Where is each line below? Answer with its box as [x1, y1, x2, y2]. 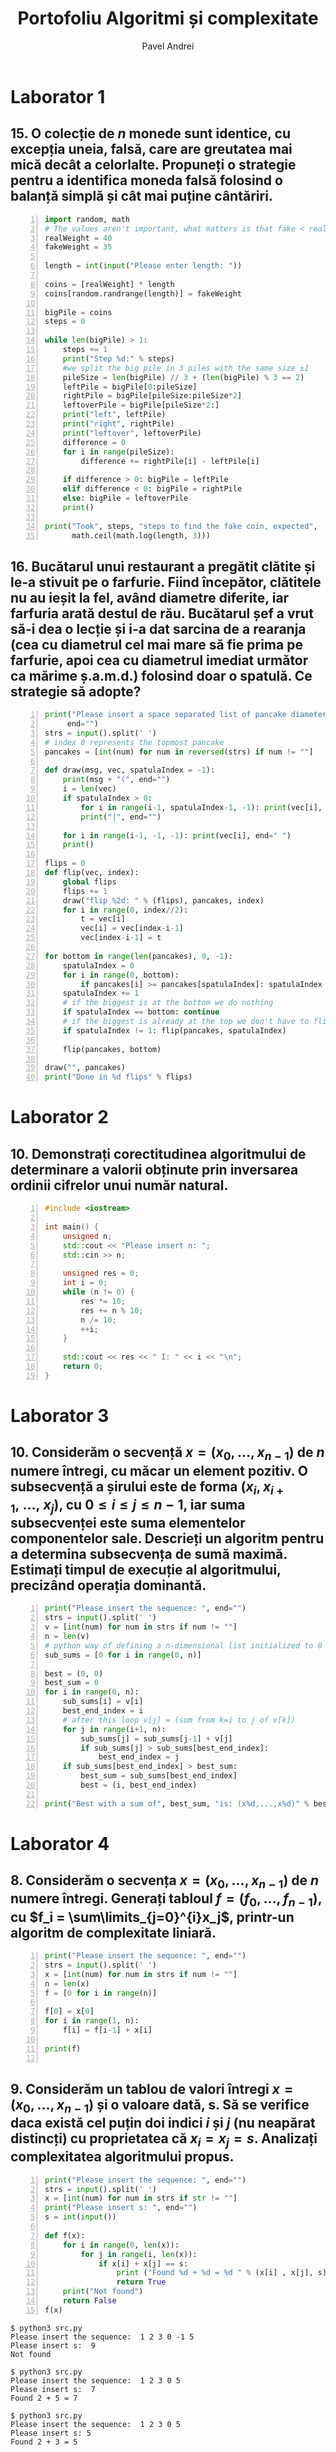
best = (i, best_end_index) [80, 1780, 198, 1790]
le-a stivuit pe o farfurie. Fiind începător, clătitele [10, 573, 322, 591]
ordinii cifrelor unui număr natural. [10, 1177, 229, 1194]
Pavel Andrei [141, 40, 195, 52]
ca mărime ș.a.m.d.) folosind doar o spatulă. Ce [10, 667, 313, 684]
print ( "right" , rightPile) [62, 419, 175, 429]
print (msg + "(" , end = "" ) [62, 775, 171, 785]
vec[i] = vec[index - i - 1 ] [80, 923, 185, 934]
